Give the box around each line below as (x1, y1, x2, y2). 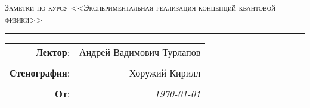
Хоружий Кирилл (129, 66, 201, 80)
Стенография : (10, 66, 70, 80)
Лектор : (35, 45, 70, 59)
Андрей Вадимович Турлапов (79, 45, 201, 59)
